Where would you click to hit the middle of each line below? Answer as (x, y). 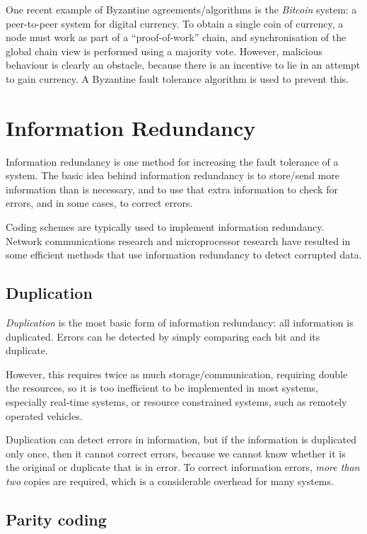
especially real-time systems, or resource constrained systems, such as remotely (176, 402)
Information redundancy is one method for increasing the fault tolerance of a (172, 161)
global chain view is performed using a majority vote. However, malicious (164, 51)
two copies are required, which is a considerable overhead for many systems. (170, 481)
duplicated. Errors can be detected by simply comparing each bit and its (163, 336)
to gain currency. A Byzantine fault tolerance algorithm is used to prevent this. (177, 78)
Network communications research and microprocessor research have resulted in (178, 240)
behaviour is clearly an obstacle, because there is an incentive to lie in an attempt (183, 65)
